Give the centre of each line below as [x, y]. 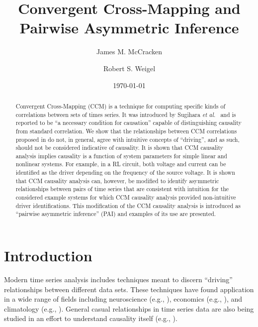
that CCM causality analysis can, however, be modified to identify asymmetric [117, 180]
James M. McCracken [129, 52]
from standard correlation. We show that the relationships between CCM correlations [126, 131]
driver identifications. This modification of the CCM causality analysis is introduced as [128, 205]
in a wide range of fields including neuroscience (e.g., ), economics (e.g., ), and [123, 299]
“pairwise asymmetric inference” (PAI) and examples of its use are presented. [116, 214]
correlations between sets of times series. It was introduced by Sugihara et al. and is [126, 114]
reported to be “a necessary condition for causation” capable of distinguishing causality [129, 123]
